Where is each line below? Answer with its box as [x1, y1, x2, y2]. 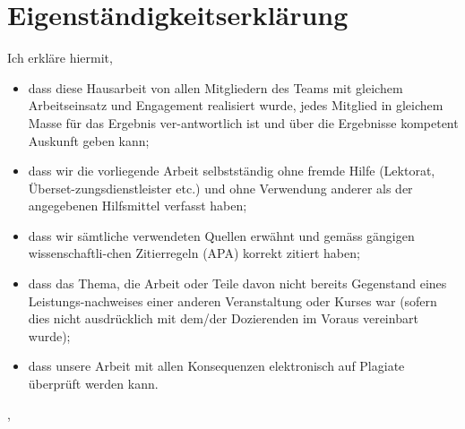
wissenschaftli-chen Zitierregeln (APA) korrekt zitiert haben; [28, 244, 360, 262]
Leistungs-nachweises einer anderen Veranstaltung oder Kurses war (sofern [28, 291, 437, 310]
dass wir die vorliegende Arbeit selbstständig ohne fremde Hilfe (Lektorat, [28, 161, 435, 180]
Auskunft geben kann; [28, 131, 150, 150]
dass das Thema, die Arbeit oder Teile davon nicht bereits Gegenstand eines [28, 274, 447, 293]
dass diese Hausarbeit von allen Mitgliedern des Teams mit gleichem [28, 78, 403, 97]
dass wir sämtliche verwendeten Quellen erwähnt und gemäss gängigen [28, 226, 415, 245]
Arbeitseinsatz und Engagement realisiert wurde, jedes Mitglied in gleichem [28, 96, 443, 115]
